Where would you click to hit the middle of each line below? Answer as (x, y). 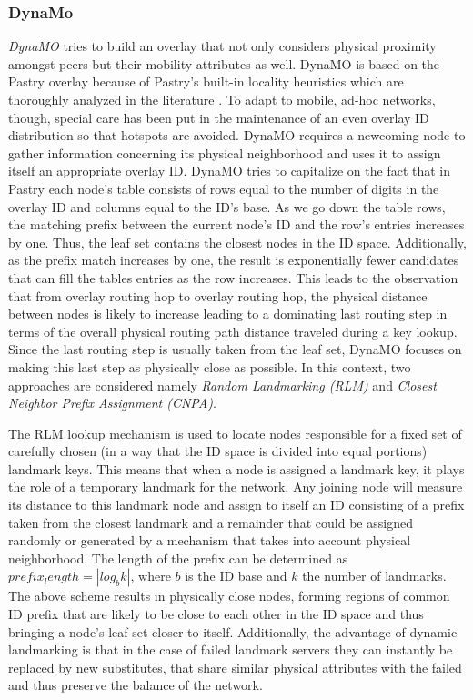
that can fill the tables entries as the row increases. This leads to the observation (233, 277)
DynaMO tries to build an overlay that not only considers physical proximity (222, 46)
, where (151, 576)
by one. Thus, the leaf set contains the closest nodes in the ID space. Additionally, (237, 242)
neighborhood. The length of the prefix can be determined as (178, 558)
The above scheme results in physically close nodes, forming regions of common (229, 596)
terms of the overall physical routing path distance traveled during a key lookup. (233, 331)
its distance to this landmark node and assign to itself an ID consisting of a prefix (236, 505)
